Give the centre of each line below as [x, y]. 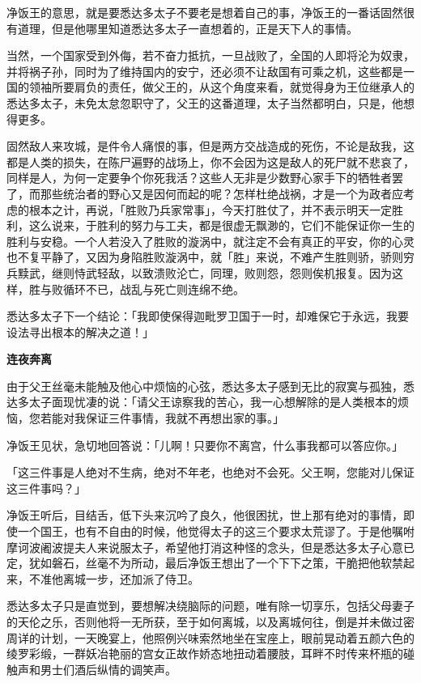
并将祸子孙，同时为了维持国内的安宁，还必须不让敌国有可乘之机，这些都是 [205, 71]
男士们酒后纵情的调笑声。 [108, 669]
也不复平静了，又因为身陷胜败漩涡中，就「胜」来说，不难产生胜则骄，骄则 [205, 257]
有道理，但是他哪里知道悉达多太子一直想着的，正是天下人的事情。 [182, 28]
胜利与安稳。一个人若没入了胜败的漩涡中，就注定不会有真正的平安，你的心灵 [210, 241]
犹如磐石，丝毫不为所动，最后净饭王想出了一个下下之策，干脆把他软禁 [216, 563]
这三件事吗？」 [46, 488]
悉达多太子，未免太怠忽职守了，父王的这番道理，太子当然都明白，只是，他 [205, 102]
